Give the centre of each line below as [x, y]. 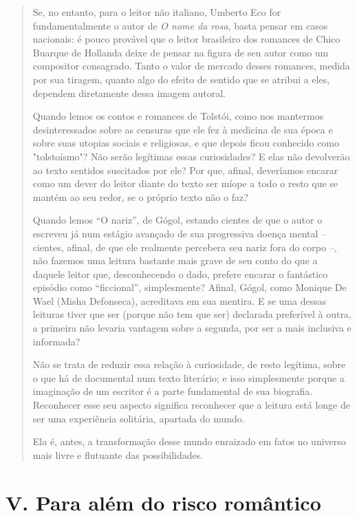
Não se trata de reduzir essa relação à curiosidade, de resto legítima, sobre [189, 364]
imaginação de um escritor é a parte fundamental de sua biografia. [173, 391]
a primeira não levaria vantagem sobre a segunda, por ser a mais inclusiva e [192, 328]
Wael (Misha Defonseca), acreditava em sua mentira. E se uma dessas [180, 300]
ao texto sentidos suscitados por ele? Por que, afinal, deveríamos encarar [185, 170]
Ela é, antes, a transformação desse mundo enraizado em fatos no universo [189, 441]
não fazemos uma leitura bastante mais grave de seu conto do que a [175, 260]
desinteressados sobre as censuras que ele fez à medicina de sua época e [183, 129]
